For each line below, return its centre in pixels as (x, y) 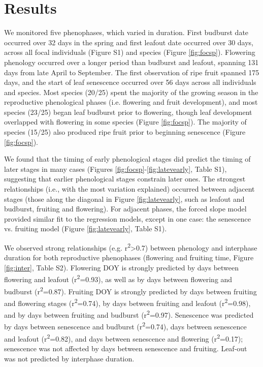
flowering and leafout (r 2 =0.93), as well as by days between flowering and (118, 279)
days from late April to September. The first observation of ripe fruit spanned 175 (132, 72)
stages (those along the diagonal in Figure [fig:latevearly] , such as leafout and (124, 198)
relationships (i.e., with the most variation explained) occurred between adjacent (129, 189)
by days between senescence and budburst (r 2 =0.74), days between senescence (125, 326)
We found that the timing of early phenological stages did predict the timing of (127, 159)
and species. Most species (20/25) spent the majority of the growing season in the (131, 92)
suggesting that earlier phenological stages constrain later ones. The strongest (125, 179)
